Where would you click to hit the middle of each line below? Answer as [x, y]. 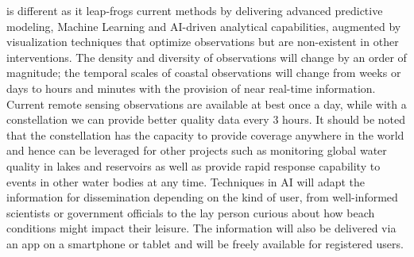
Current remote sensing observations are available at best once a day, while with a [207, 104]
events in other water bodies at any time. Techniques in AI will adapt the [186, 181]
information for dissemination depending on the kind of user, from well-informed [202, 197]
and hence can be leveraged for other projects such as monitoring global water [197, 150]
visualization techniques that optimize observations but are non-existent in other [203, 42]
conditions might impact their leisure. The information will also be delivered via [201, 228]
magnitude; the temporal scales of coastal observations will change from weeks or [204, 73]
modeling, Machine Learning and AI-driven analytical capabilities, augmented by [204, 26]
